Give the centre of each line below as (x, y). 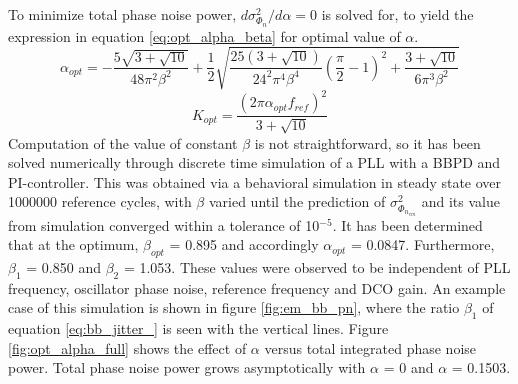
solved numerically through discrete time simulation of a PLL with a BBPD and (254, 162)
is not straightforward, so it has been (367, 142)
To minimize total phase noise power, (122, 14)
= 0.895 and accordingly (244, 244)
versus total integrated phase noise (370, 347)
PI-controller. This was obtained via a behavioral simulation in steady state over (255, 181)
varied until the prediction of (297, 201)
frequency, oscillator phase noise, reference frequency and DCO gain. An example (257, 287)
